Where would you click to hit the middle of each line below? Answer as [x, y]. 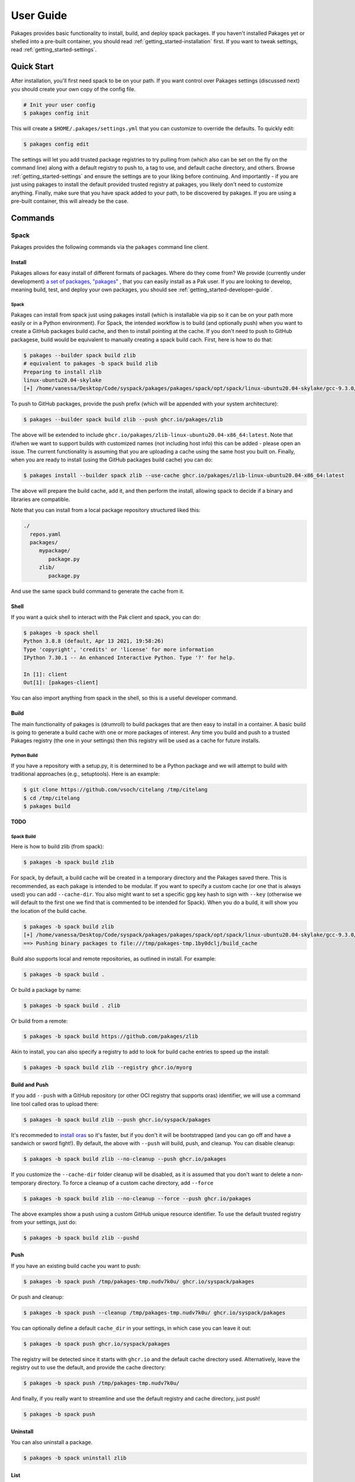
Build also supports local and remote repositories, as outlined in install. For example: [113, 959]
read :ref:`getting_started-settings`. [54, 50]
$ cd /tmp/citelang [51, 798]
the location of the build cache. [49, 911]
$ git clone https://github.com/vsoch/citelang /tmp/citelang [115, 790]
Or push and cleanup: [37, 1297]
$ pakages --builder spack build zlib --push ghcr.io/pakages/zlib [123, 420]
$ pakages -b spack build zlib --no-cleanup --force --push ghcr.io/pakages [137, 1198]
